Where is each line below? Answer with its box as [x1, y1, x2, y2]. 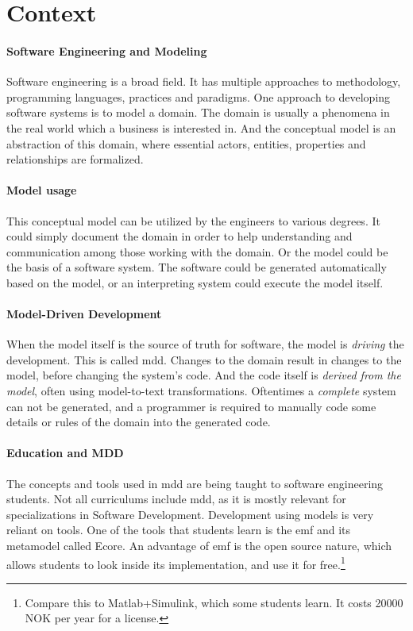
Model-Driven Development [6, 306, 162, 322]
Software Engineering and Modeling [6, 42, 207, 59]
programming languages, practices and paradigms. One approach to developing [6, 88, 391, 105]
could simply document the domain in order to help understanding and [6, 228, 353, 244]
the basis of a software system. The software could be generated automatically [6, 259, 387, 275]
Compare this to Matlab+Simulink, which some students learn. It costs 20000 [25, 594, 403, 610]
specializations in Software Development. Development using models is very [6, 506, 374, 522]
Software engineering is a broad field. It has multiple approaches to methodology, [6, 73, 401, 90]
